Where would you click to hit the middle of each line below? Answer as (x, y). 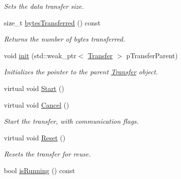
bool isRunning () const (39, 170)
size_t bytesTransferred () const (52, 22)
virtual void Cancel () (37, 104)
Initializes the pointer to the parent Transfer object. (81, 72)
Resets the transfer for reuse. (47, 154)
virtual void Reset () (35, 137)
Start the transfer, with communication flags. (71, 121)
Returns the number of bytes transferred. (65, 39)
